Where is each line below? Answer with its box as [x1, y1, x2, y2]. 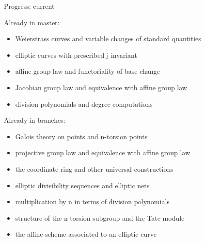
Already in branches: [4, 115, 65, 125]
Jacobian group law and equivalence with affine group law [15, 82, 187, 92]
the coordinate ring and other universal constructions [15, 163, 173, 174]
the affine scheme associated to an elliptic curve [15, 229, 157, 239]
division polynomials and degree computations [15, 98, 153, 109]
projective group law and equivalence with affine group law [15, 147, 190, 158]
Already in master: [4, 17, 60, 27]
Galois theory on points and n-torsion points [15, 131, 148, 141]
